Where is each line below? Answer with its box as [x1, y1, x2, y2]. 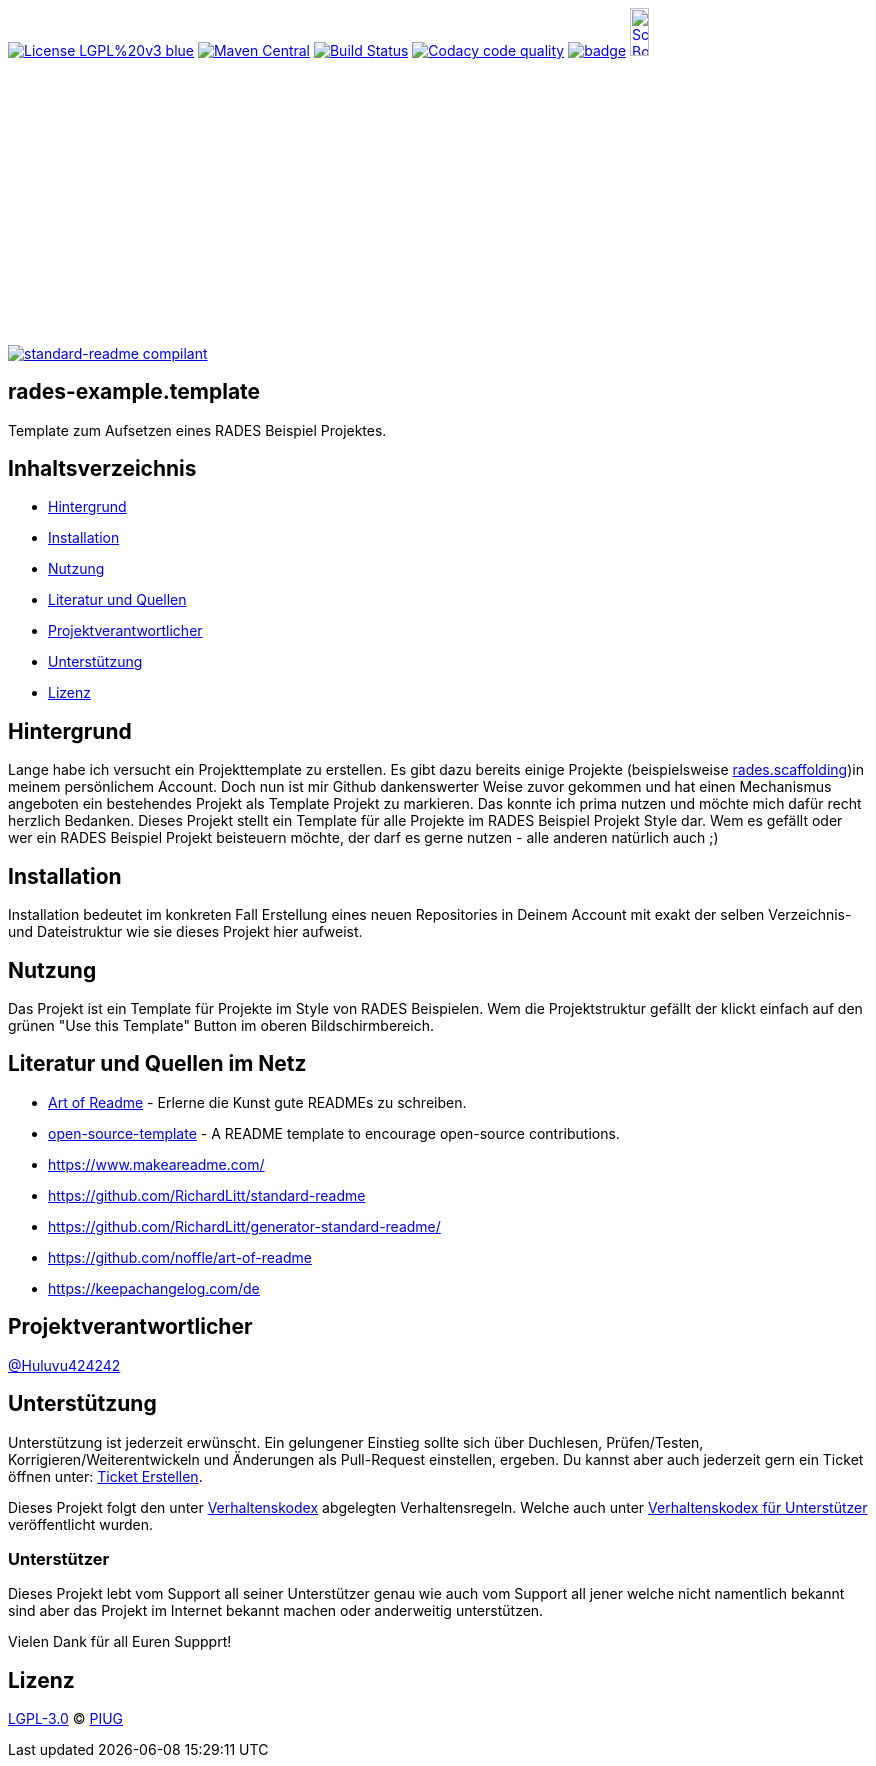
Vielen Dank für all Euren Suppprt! [8, 1633, 232, 1651]
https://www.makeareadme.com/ [48, 1155, 265, 1173]
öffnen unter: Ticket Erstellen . [8, 1467, 203, 1485]
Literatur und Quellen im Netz [8, 1051, 307, 1077]
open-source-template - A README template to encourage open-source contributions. [48, 1124, 620, 1142]
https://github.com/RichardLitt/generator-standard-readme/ [48, 1217, 441, 1235]
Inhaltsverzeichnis [8, 456, 197, 482]
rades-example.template [8, 379, 261, 405]
